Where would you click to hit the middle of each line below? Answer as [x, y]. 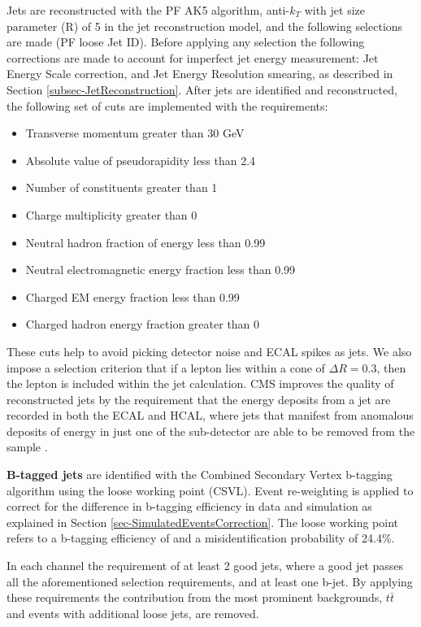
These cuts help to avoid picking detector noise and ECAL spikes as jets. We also [209, 351]
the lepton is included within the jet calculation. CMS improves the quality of [200, 383]
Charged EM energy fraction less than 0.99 [132, 296]
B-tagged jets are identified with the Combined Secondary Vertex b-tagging [200, 475]
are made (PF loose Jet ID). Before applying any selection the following [186, 42]
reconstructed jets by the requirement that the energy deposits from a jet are [199, 399]
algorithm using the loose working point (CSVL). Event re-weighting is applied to [210, 490]
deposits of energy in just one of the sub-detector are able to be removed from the [211, 431]
